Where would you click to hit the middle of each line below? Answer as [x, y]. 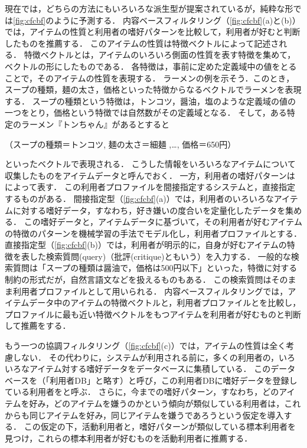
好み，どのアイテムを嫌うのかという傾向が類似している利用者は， [157, 403]
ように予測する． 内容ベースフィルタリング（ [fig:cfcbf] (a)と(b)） [177, 20]
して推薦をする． [38, 326]
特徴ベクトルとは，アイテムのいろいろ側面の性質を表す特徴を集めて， [160, 55]
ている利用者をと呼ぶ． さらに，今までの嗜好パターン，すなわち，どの [142, 392]
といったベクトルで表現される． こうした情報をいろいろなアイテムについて [150, 164]
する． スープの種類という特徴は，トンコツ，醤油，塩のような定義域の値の [151, 101]
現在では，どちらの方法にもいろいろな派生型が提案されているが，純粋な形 [149, 8]
